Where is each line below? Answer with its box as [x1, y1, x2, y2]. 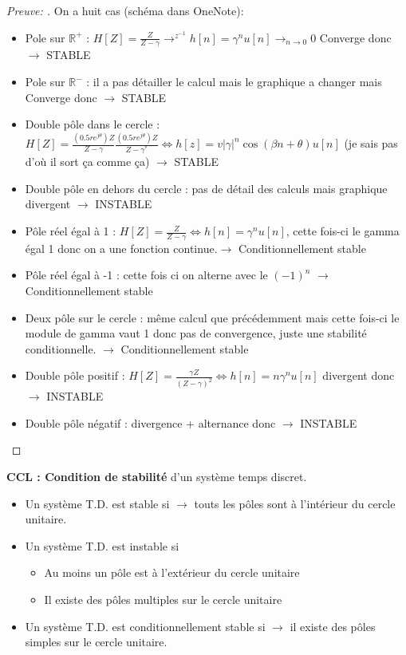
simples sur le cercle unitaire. [25, 633, 168, 650]
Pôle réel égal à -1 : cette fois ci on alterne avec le [25, 266, 268, 283]
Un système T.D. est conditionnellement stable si [25, 618, 266, 634]
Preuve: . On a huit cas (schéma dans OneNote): [6, 2, 244, 18]
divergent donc [322, 367, 395, 384]
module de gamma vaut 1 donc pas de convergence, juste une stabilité [25, 325, 367, 341]
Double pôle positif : [25, 367, 125, 384]
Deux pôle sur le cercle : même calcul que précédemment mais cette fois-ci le [25, 309, 400, 326]
